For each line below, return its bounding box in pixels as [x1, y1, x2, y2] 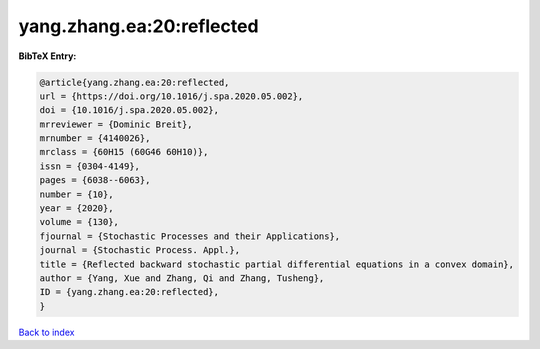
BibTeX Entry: [18, 50, 77, 62]
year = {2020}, [39, 203, 114, 214]
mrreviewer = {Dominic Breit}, [39, 118, 194, 130]
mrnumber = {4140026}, [39, 133, 151, 144]
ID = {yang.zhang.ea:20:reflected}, [39, 286, 220, 298]
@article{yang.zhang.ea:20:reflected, [39, 76, 230, 88]
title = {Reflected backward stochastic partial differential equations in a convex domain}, [39, 258, 515, 270]
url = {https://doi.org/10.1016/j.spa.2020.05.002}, [39, 90, 304, 102]
